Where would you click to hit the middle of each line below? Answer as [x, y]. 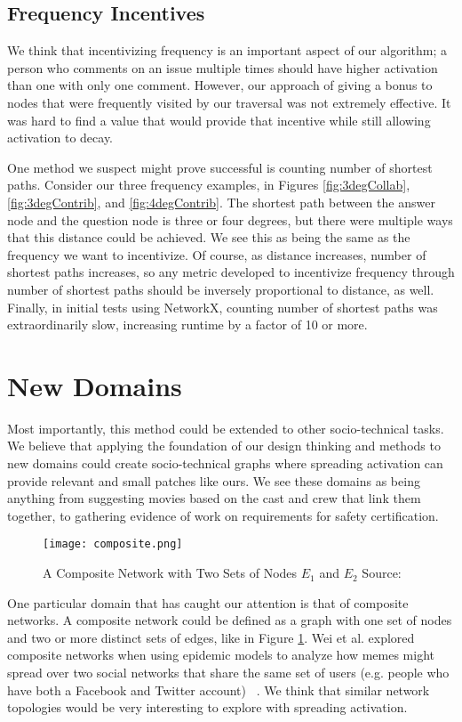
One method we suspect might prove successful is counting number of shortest [220, 167]
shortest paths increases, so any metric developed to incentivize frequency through [231, 272]
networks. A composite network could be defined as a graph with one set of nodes [230, 620]
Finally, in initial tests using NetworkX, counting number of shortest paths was [223, 307]
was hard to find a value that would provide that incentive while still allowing [219, 120]
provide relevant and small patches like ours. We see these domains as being [214, 480]
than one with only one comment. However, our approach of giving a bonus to [220, 85]
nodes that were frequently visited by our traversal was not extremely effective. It [229, 102]
